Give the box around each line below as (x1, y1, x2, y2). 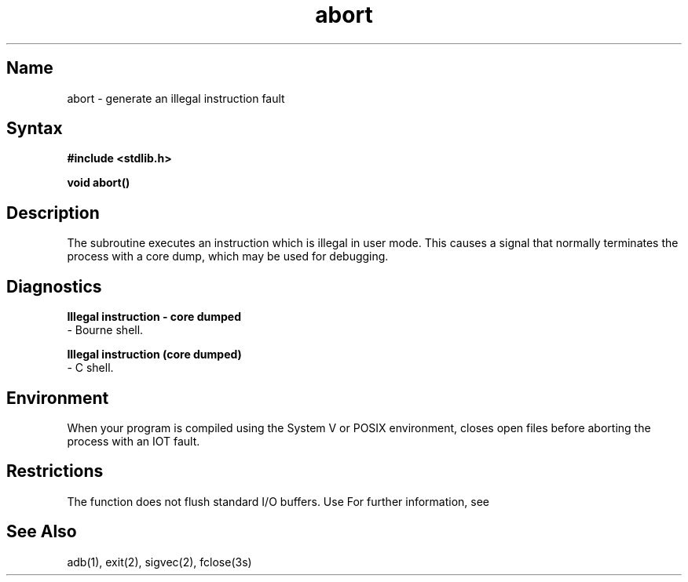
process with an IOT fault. (67, 434, 200, 448)
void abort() (67, 176, 130, 190)
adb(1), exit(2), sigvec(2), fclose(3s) (67, 555, 252, 569)
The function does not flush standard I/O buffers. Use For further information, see (67, 494, 490, 508)
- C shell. (67, 361, 114, 375)
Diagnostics (6, 276, 102, 296)
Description (6, 202, 100, 223)
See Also (6, 522, 77, 542)
